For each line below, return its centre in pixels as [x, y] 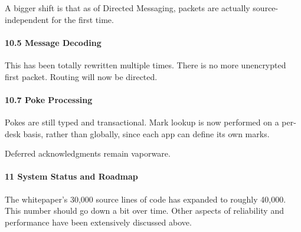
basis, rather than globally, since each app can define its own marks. [146, 133]
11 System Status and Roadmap [71, 176]
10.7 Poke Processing [49, 99]
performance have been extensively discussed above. [98, 222]
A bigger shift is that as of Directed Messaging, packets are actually [127, 8]
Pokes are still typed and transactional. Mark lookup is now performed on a [142, 122]
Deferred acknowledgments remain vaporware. [88, 153]
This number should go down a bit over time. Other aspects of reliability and [144, 211]
